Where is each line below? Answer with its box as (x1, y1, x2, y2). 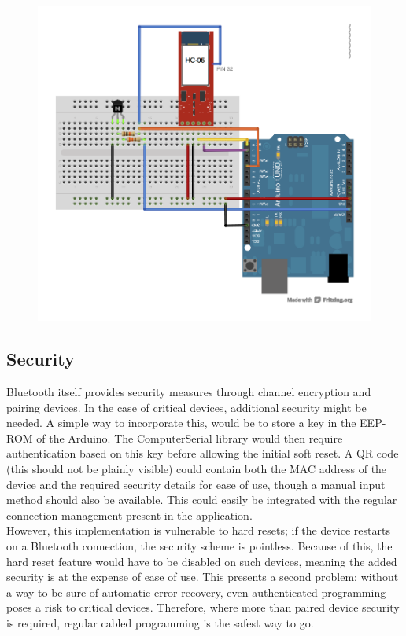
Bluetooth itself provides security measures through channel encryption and (6, 384, 371, 400)
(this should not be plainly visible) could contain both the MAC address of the (6, 461, 387, 477)
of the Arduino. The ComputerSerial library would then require (36, 429, 343, 446)
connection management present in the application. (6, 506, 253, 523)
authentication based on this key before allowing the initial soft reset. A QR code (6, 445, 399, 461)
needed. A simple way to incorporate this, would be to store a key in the (6, 414, 356, 431)
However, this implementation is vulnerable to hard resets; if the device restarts (6, 522, 390, 539)
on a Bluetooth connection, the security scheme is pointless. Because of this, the (6, 538, 393, 553)
